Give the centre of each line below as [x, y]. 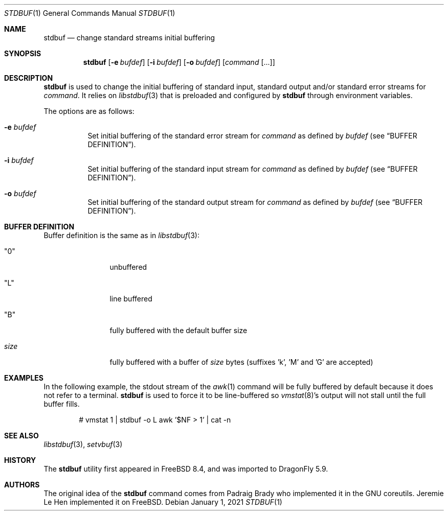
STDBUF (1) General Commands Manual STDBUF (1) [90, 13]
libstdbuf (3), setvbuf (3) [83, 444]
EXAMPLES [24, 378]
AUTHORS [22, 485]
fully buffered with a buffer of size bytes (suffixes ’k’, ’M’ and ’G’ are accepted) [241, 362]
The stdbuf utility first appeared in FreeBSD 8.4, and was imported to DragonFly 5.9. [186, 469]
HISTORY [20, 460]
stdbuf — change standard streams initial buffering [129, 38]
